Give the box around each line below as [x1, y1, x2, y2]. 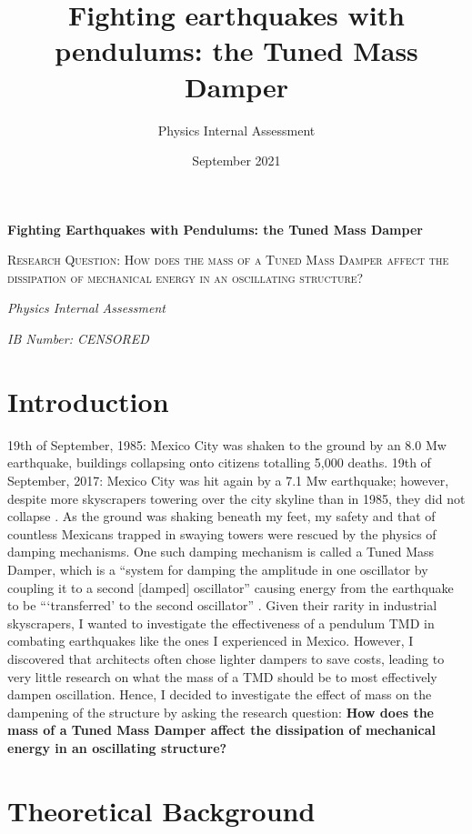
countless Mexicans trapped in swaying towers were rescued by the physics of [7, 524, 437, 543]
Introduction [7, 382, 169, 419]
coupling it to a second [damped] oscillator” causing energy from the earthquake [7, 578, 454, 597]
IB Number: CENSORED [7, 329, 149, 348]
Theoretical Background [7, 791, 316, 829]
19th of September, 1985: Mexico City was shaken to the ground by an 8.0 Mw [7, 435, 447, 454]
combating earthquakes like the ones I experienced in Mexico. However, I [7, 631, 414, 650]
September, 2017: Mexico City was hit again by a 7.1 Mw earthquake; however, [7, 470, 449, 489]
